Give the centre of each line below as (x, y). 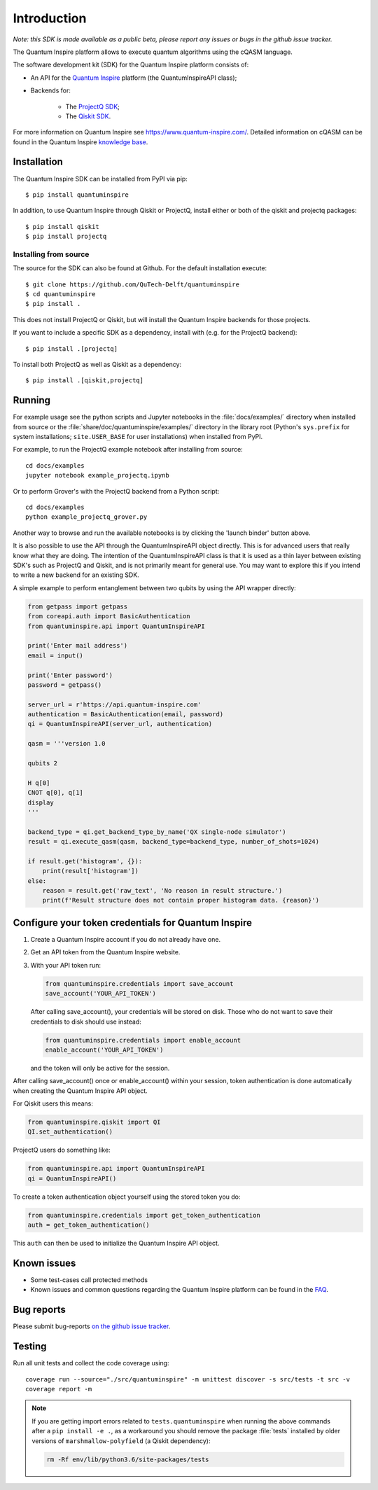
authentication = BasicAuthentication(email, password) (126, 715)
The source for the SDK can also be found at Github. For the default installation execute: (140, 268)
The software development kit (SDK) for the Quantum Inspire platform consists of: (131, 65)
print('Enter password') (70, 675)
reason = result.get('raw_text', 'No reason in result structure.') (162, 891)
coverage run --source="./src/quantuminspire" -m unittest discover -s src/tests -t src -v (188, 1379)
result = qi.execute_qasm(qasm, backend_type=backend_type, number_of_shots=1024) (174, 842)
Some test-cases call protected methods (89, 1280)
